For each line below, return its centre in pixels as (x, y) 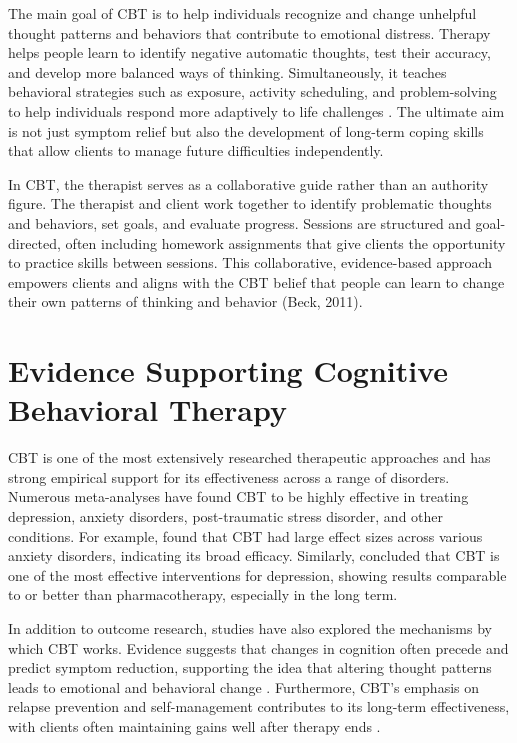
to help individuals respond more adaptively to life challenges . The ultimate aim (256, 110)
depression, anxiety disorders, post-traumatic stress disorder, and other (226, 516)
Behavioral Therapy (147, 409)
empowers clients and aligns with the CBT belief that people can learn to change (256, 281)
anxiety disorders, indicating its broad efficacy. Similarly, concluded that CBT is (254, 555)
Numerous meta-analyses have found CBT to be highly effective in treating (238, 496)
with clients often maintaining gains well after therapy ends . (194, 725)
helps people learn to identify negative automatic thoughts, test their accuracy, (249, 52)
